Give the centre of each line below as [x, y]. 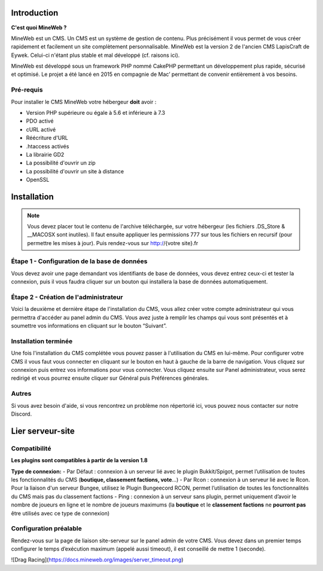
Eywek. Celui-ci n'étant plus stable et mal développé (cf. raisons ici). [95, 55]
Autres [21, 393]
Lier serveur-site [43, 431]
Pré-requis [27, 90]
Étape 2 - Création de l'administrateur [67, 297]
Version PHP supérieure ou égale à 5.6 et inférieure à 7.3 [96, 113]
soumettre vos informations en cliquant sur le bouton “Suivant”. [89, 326]
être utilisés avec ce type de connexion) [60, 513]
